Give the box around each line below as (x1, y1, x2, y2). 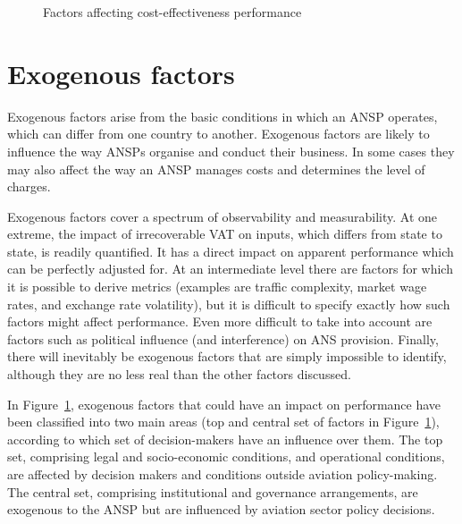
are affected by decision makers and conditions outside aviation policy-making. (7, 465, 438, 483)
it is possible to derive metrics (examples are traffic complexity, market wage (7, 277, 427, 296)
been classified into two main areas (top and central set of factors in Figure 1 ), (7, 412, 440, 431)
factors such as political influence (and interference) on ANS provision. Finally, (7, 329, 439, 348)
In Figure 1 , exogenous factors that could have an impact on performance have (7, 394, 441, 413)
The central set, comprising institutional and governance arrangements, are (7, 482, 418, 501)
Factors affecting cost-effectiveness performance (43, 3, 302, 21)
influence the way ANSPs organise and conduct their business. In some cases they (7, 141, 455, 160)
